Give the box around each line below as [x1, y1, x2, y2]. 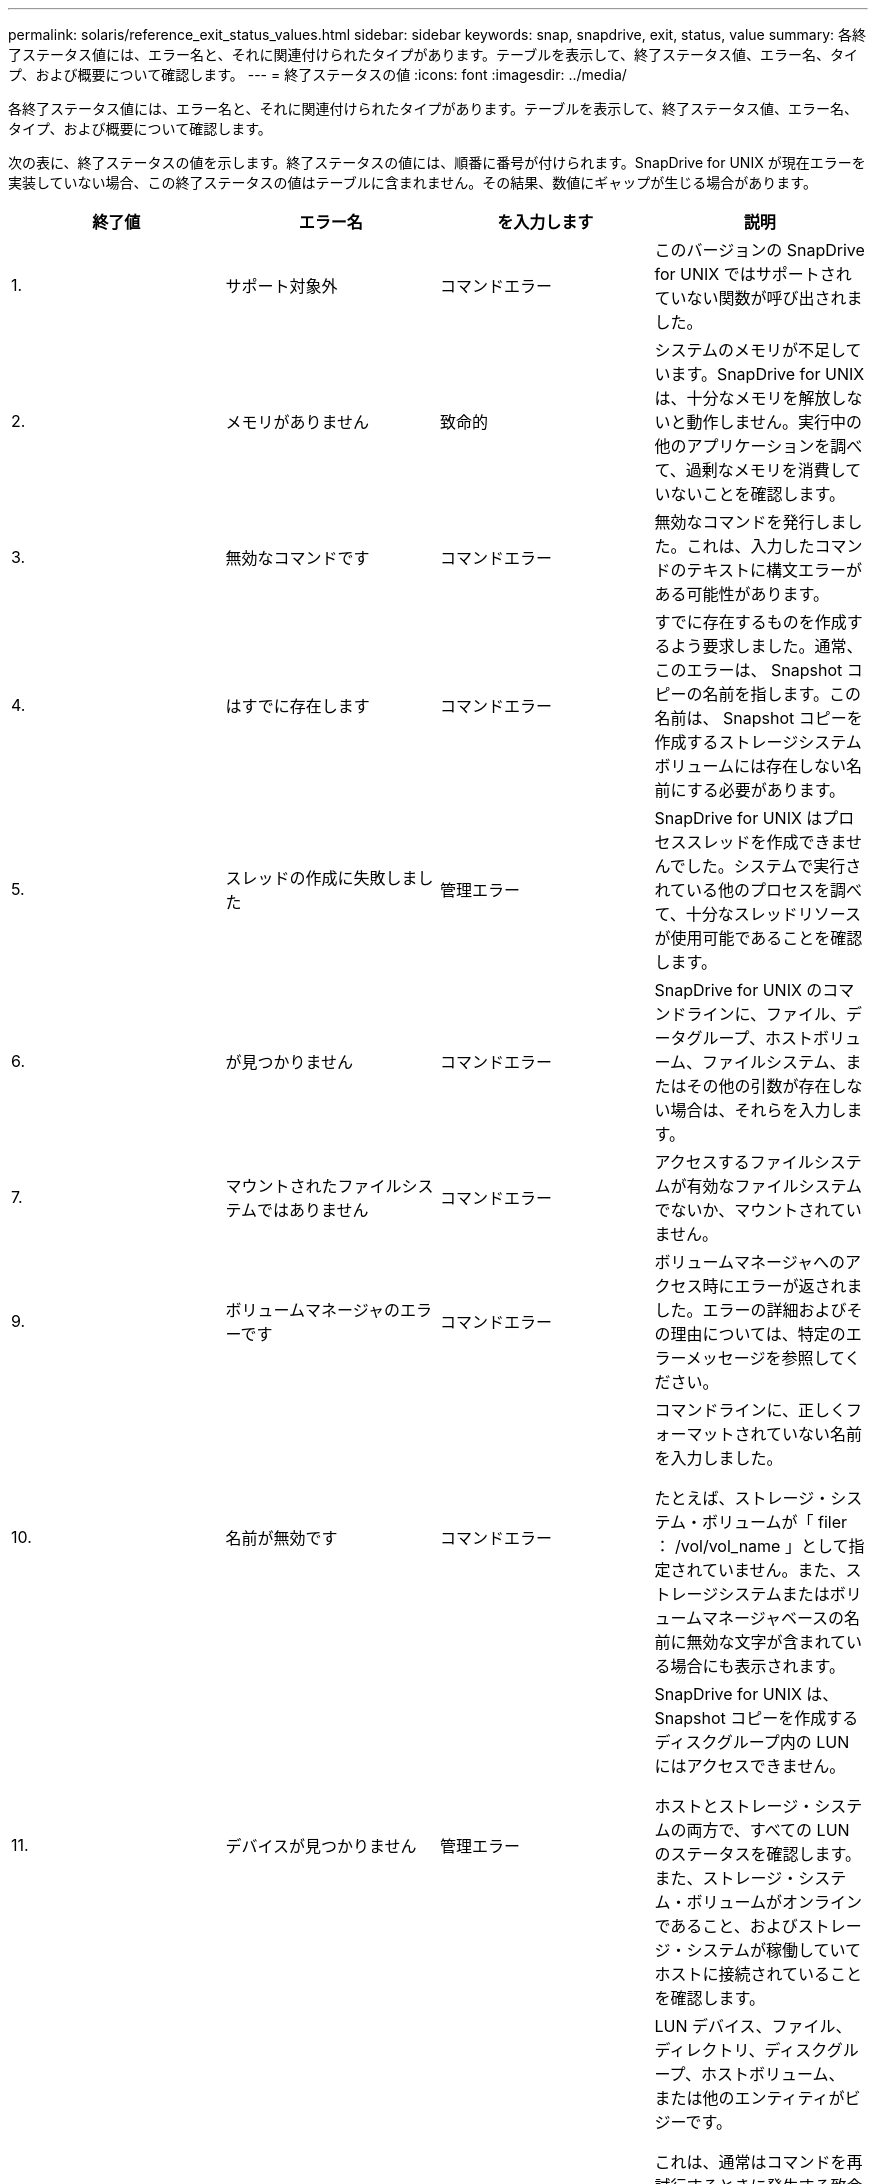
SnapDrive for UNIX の [654, 980, 823, 1000]
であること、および [654, 1916, 798, 1936]
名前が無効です [225, 1528, 338, 1548]
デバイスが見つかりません [225, 1836, 417, 1856]
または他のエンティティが [654, 2088, 845, 2108]
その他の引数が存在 [686, 1076, 831, 1096]
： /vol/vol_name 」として [654, 1536, 849, 1556]
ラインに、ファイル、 [686, 1004, 847, 1024]
